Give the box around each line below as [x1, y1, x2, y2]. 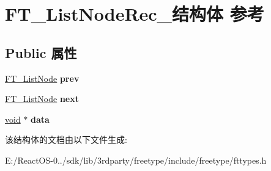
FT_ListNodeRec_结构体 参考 [5, 1, 264, 26]
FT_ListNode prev [5, 71, 80, 84]
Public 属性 [5, 43, 77, 62]
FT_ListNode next [5, 92, 80, 105]
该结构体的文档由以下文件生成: [5, 133, 127, 146]
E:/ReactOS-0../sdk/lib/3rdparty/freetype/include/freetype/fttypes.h [5, 153, 267, 166]
